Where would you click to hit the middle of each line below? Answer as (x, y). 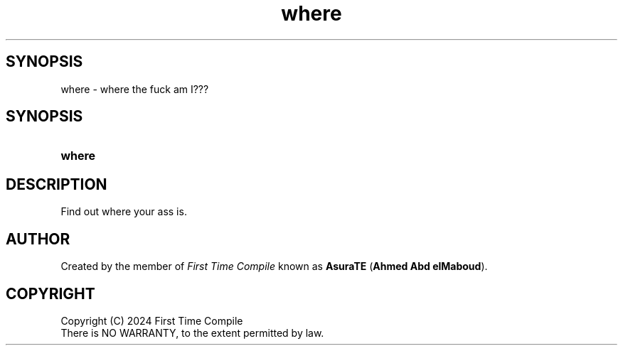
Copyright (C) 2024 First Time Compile (152, 320)
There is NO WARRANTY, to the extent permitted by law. (192, 333)
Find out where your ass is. (124, 212)
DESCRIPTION (57, 184)
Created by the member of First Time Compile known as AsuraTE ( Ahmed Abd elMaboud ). (274, 266)
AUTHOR (38, 239)
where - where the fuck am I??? (135, 89)
